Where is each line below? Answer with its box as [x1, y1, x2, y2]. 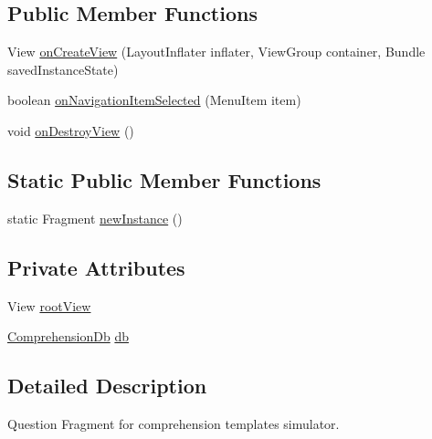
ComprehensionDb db [7, 327, 129, 346]
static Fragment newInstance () [7, 208, 183, 227]
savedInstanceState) [7, 59, 119, 78]
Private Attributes [7, 253, 185, 281]
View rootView [7, 296, 91, 315]
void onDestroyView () [7, 120, 134, 140]
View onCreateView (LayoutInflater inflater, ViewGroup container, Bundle [7, 42, 426, 61]
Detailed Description [7, 371, 207, 400]
